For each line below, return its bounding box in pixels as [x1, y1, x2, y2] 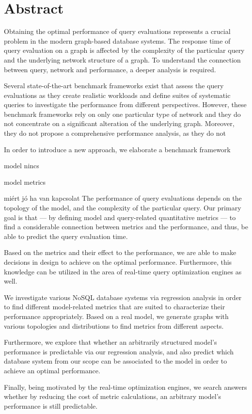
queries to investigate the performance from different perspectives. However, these [4, 99, 247, 110]
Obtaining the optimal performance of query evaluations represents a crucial [4, 26, 231, 36]
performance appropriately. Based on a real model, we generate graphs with [4, 311, 229, 321]
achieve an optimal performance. [4, 365, 100, 375]
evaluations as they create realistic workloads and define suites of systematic [4, 90, 231, 100]
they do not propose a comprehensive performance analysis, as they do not [4, 128, 226, 138]
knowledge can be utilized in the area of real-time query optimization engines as [4, 266, 242, 276]
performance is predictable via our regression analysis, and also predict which [4, 346, 234, 356]
